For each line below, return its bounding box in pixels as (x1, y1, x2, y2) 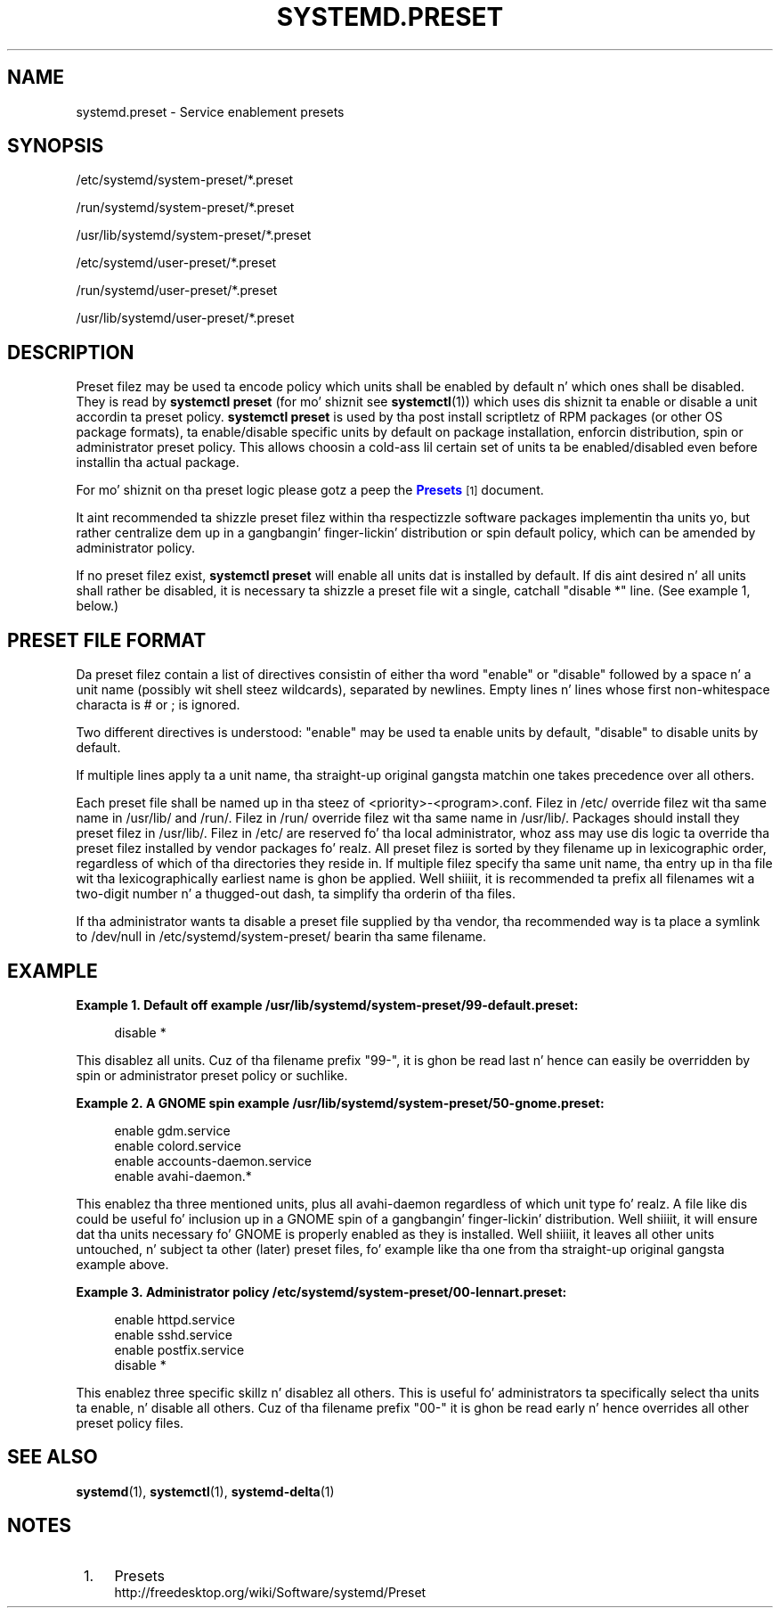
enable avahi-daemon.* (114, 1168, 252, 1184)
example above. (76, 1256, 169, 1272)
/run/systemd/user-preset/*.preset (76, 283, 278, 299)
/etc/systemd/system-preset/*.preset (76, 172, 294, 188)
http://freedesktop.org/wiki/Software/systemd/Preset (114, 1584, 427, 1600)
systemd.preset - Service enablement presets (76, 103, 345, 119)
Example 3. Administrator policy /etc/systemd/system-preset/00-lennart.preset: (76, 1283, 567, 1299)
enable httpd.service (114, 1311, 235, 1327)
